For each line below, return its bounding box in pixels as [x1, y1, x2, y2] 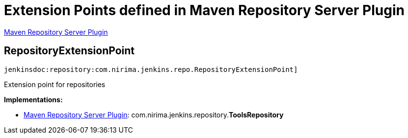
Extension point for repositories [4, 80, 106, 89]
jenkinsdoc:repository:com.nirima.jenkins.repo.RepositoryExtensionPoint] [4, 65, 298, 73]
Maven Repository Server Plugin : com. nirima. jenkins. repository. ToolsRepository [24, 110, 284, 119]
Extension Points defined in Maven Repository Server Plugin [4, 2, 405, 19]
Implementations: [4, 95, 63, 104]
